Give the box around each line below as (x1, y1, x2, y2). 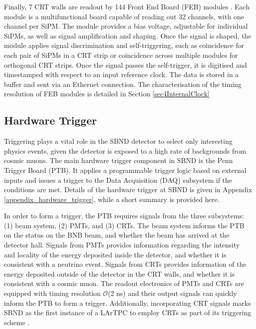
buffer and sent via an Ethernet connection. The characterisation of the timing (4, 79, 242, 89)
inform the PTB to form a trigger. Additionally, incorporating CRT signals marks (4, 297, 251, 308)
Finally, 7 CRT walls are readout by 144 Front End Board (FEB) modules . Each (4, 1, 250, 11)
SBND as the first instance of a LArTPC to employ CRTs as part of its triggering (4, 307, 251, 318)
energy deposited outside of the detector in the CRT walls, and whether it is (4, 268, 235, 279)
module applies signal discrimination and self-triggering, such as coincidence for (4, 40, 244, 50)
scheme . (4, 317, 30, 327)
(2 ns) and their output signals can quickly (108, 288, 237, 298)
